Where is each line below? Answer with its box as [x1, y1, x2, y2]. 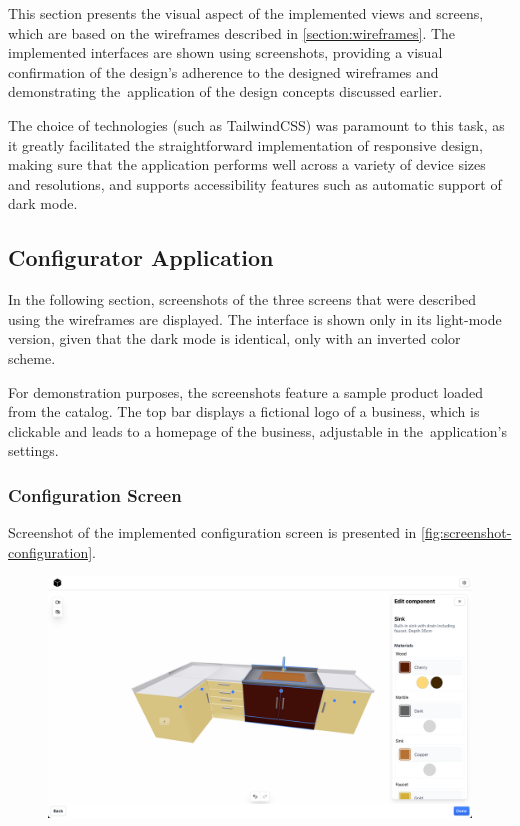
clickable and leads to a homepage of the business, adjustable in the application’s [8, 420, 508, 441]
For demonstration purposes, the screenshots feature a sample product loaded [8, 381, 484, 402]
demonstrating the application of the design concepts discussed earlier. [8, 81, 443, 102]
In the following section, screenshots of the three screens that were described [8, 289, 477, 310]
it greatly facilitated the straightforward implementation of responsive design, [8, 134, 483, 155]
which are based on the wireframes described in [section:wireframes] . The [8, 22, 456, 43]
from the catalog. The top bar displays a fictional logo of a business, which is [8, 401, 480, 422]
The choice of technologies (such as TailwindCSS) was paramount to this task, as [8, 114, 505, 135]
